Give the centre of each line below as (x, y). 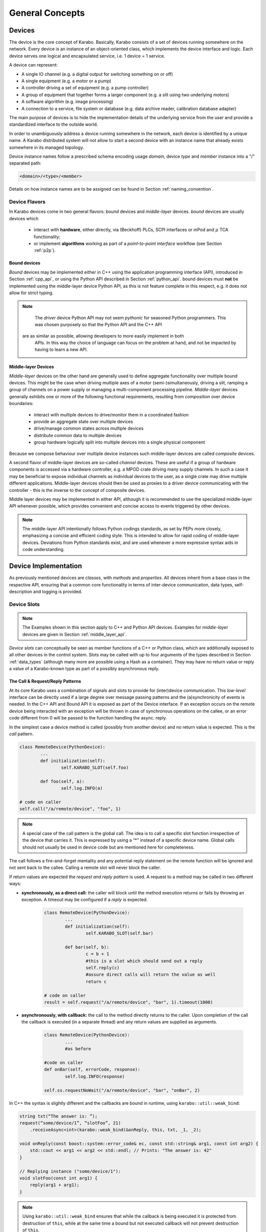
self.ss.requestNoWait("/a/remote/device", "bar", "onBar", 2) (122, 1090)
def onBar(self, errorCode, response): (92, 1070)
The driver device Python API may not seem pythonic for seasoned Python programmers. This (130, 317)
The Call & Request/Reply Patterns (45, 681)
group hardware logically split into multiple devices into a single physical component (119, 442)
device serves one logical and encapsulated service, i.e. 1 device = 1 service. (87, 56)
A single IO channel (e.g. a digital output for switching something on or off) (97, 74)
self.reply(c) (103, 968)
